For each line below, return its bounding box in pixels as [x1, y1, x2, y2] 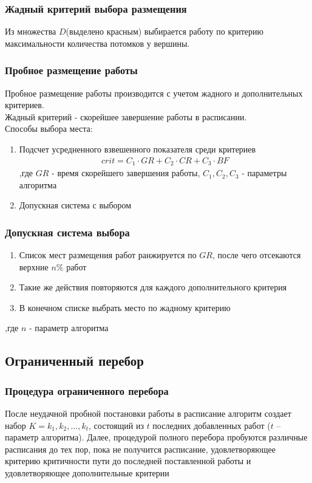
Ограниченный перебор [5, 351, 144, 370]
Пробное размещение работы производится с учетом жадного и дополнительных [5, 86, 303, 99]
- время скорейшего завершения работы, [52, 166, 200, 179]
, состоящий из [89, 419, 144, 431]
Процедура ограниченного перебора [5, 383, 169, 398]
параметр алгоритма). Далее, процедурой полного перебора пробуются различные [5, 431, 308, 444]
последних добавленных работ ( [152, 419, 271, 431]
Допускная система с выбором [19, 199, 132, 211]
